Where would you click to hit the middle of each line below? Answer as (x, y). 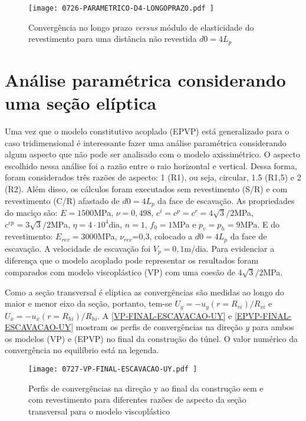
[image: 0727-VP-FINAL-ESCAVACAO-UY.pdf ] (113, 369)
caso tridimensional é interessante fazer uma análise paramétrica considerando (146, 142)
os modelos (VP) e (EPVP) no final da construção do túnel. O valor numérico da (151, 338)
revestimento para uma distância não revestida (113, 39)
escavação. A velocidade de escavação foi (78, 248)
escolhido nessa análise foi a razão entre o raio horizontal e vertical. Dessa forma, (151, 165)
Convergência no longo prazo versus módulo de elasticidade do (141, 27)
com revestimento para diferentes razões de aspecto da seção (137, 399)
